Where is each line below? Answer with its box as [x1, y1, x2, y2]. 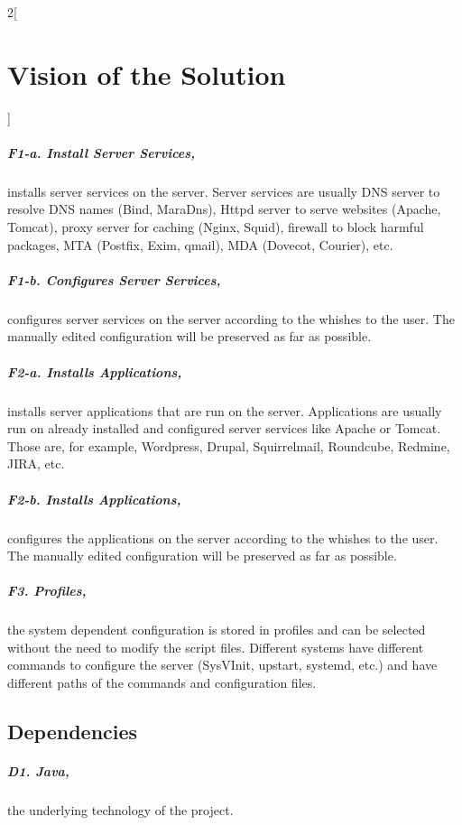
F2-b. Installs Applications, [7, 489, 181, 508]
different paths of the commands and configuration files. [7, 673, 317, 692]
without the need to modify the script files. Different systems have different [7, 637, 424, 656]
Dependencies [7, 718, 138, 746]
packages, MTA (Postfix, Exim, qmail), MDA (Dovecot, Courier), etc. [7, 235, 393, 254]
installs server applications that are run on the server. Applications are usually [7, 401, 442, 420]
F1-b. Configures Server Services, [7, 270, 221, 289]
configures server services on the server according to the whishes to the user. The [7, 309, 455, 328]
